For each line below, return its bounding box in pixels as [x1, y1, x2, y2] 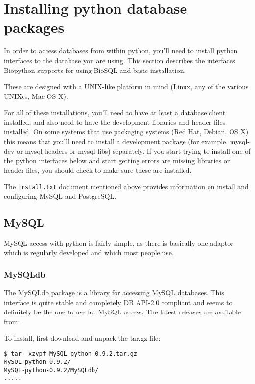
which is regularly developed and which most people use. [4, 247, 174, 258]
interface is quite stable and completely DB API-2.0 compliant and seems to [4, 297, 232, 307]
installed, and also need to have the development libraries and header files [4, 117, 226, 127]
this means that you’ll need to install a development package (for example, [4, 136, 228, 146]
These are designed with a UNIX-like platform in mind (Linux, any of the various [4, 81, 249, 92]
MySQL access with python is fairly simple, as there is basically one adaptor [4, 238, 233, 248]
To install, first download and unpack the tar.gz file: [4, 333, 161, 343]
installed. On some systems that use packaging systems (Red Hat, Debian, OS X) [4, 126, 249, 137]
